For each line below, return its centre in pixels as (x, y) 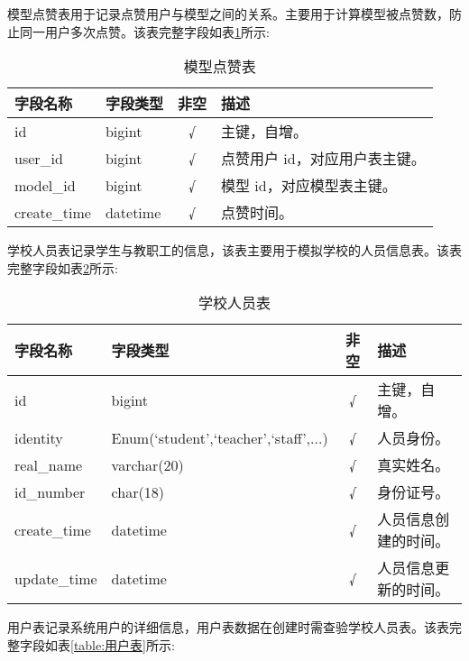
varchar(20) (147, 464)
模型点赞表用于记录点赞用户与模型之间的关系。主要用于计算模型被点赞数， (228, 14)
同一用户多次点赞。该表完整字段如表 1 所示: (144, 31)
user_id (39, 158)
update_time (56, 578)
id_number (50, 491)
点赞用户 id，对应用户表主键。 (323, 159)
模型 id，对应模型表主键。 (308, 186)
